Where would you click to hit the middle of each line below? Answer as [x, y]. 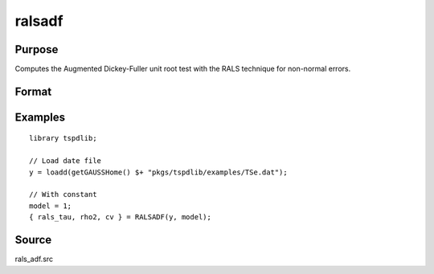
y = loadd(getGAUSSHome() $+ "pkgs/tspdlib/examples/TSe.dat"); [159, 172]
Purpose [37, 49]
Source [33, 240]
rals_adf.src [34, 259]
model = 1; [51, 206]
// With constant [63, 194]
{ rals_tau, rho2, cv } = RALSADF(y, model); [121, 217]
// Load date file [66, 161]
